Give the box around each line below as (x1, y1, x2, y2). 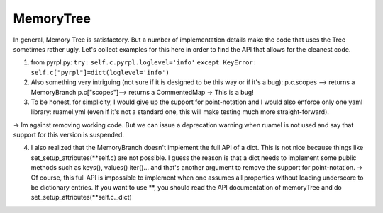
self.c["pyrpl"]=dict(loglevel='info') (30, 68, 170, 76)
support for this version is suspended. (13, 131, 124, 139)
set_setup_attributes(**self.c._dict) (30, 193, 133, 202)
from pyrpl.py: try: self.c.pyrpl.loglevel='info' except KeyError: (30, 58, 257, 67)
